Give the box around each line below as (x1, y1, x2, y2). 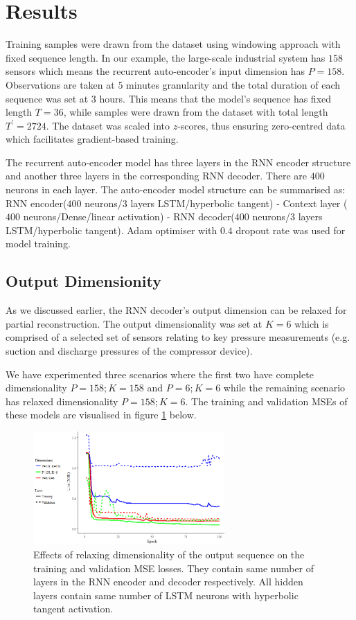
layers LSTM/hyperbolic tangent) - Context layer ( (130, 195, 348, 210)
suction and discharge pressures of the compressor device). (6, 344, 253, 358)
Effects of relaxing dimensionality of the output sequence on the (33, 547, 305, 561)
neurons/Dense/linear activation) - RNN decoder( (23, 209, 235, 224)
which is (294, 316, 329, 330)
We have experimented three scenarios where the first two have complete (6, 366, 314, 381)
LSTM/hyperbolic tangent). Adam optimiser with (6, 222, 217, 237)
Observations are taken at (6, 77, 115, 91)
